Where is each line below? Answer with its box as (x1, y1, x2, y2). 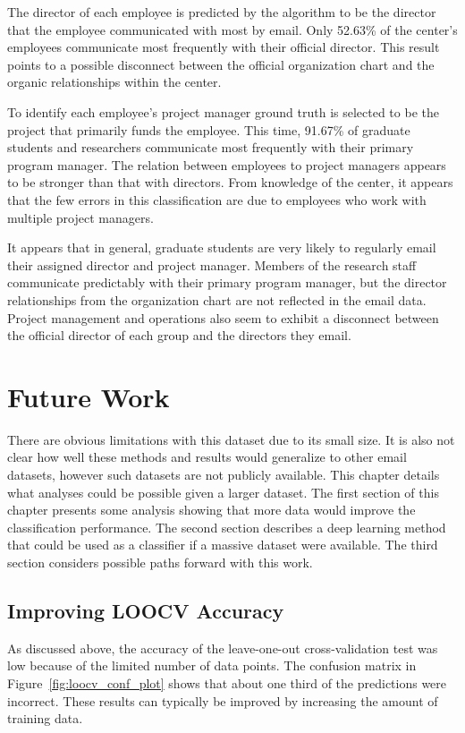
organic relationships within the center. (7, 72, 222, 91)
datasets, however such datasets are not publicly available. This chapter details (7, 465, 440, 483)
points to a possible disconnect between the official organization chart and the (7, 55, 435, 73)
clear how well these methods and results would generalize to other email (7, 447, 407, 466)
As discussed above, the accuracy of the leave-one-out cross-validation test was (7, 638, 438, 657)
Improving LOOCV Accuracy (7, 596, 284, 624)
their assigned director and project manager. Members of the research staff (7, 255, 417, 274)
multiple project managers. (7, 208, 154, 226)
